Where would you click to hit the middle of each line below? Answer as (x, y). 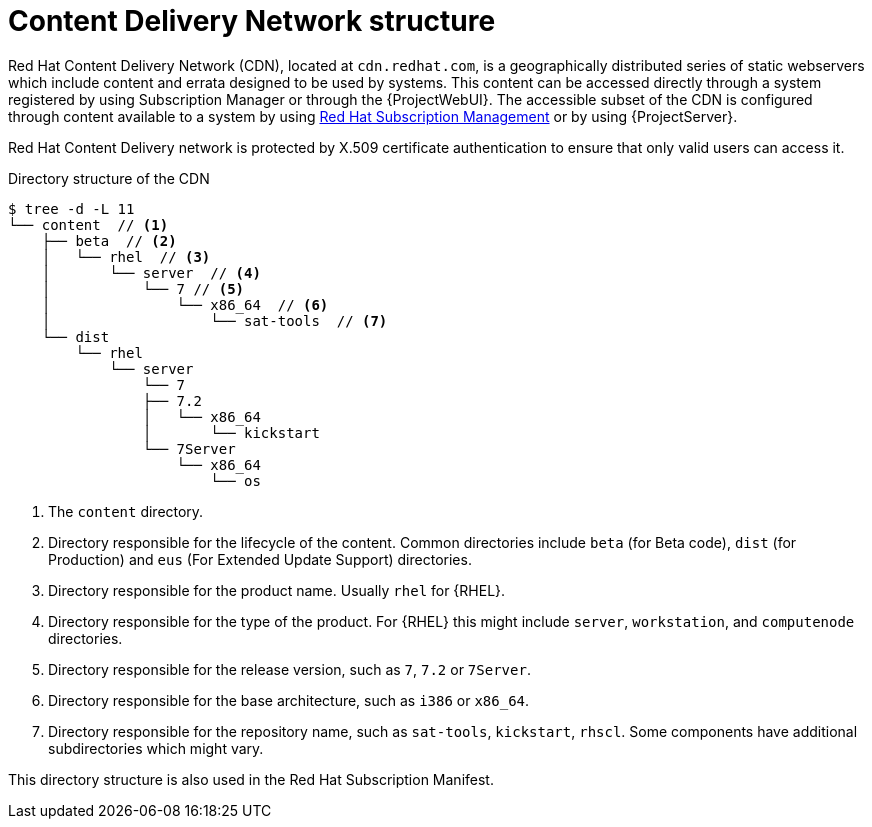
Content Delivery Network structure (252, 21)
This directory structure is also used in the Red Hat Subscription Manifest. (251, 779)
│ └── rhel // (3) (126, 256)
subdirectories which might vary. (156, 748)
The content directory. (126, 511)
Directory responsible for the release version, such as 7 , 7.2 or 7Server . (289, 669)
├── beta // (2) (109, 240)
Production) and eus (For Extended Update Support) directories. (260, 559)
